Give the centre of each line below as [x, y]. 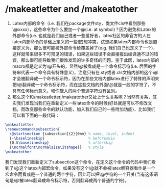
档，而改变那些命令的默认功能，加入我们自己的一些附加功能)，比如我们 [84, 109]
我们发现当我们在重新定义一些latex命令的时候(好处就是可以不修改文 [84, 103]
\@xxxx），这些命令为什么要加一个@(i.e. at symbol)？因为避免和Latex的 [84, 29]
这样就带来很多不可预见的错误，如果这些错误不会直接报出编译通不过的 [83, 54]
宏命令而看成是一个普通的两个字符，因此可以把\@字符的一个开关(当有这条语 [82, 174]
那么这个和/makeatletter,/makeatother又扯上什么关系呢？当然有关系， [82, 97]
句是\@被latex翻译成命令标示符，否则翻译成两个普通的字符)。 [67, 181]
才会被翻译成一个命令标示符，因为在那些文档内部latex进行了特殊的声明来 [85, 78]
